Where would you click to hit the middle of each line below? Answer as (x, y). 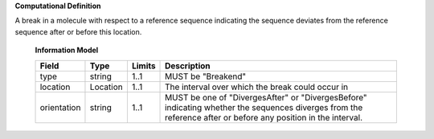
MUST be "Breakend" (206, 76)
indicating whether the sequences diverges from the (264, 107)
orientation (60, 107)
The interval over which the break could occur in (257, 87)
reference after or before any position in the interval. (264, 117)
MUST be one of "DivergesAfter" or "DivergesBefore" (266, 97)
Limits (143, 66)
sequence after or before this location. (78, 31)
